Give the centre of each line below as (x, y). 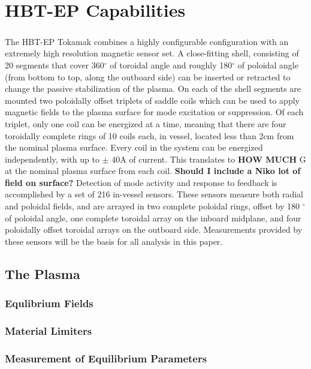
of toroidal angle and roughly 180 (171, 64)
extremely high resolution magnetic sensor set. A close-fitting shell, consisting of (152, 53)
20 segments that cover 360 (55, 64)
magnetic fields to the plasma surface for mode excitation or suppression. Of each (154, 112)
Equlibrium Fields (49, 303)
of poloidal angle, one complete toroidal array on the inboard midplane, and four (153, 217)
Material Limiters (49, 330)
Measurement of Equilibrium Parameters (106, 358)
